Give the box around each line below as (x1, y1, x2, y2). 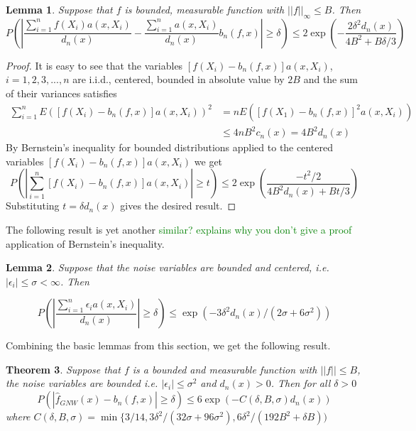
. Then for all (270, 376, 331, 391)
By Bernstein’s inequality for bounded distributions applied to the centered (6, 140, 333, 155)
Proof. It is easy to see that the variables (6, 58, 183, 72)
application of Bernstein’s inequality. (6, 236, 165, 251)
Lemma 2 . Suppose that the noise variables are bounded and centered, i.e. (6, 260, 329, 275)
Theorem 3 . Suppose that (6, 361, 121, 376)
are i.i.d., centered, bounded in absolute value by (72, 72, 285, 87)
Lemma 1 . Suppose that (6, 2, 113, 16)
